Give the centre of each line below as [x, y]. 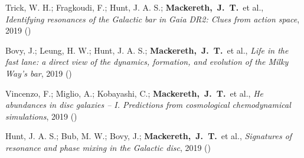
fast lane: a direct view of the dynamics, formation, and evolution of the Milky [147, 62]
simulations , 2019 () [41, 116]
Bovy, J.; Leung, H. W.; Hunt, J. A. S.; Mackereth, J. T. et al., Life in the [147, 50]
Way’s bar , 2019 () [39, 73]
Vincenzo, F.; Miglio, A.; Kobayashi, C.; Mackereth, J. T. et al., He [134, 93]
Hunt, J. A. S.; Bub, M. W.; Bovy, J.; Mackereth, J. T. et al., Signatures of [149, 136]
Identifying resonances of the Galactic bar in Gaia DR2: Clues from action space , [153, 19]
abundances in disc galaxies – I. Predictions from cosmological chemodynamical [148, 105]
